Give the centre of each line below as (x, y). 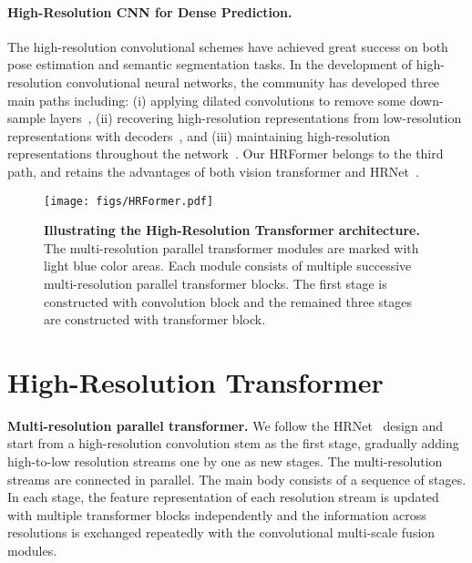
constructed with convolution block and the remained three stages (228, 301)
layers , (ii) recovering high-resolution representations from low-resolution (256, 118)
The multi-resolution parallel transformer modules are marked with (231, 247)
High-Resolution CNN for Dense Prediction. (150, 11)
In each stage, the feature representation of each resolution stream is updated (223, 497)
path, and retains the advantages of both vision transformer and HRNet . (213, 171)
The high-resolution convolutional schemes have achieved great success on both (228, 46)
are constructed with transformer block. (155, 319)
